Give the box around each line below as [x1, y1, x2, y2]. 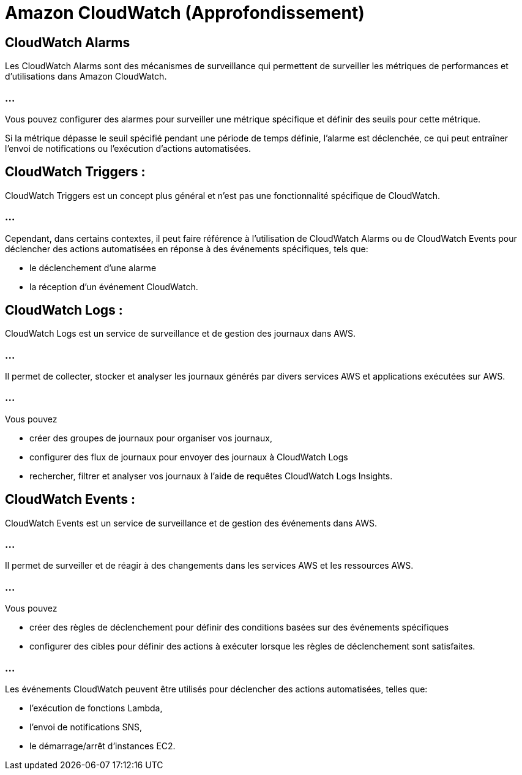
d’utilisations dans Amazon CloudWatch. [5, 71, 167, 82]
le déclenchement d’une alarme [29, 262, 157, 273]
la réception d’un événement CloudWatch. [29, 281, 198, 292]
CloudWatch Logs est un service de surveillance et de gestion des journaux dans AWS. [5, 328, 356, 339]
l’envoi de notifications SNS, [29, 721, 143, 732]
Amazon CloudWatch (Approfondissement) [5, 2, 365, 23]
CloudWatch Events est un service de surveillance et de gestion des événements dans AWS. [5, 517, 378, 528]
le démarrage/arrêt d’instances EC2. [29, 740, 176, 751]
